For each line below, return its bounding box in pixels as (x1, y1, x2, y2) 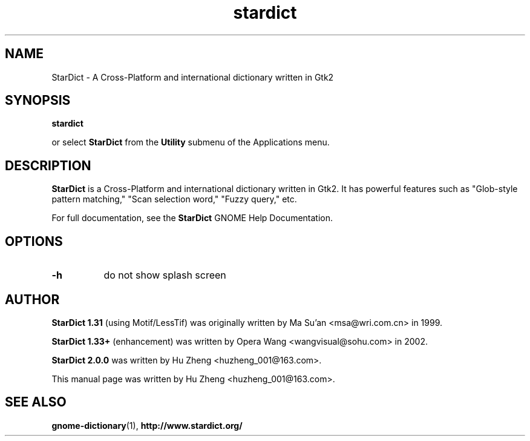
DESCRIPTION (5, 157, 91, 173)
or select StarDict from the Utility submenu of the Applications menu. (51, 137, 330, 148)
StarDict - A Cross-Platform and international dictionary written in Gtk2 (51, 71, 334, 82)
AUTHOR (5, 291, 60, 307)
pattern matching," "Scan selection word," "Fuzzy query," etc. (51, 194, 297, 205)
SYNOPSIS (5, 93, 71, 108)
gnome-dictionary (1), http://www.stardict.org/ (51, 420, 243, 431)
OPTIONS (5, 233, 63, 249)
